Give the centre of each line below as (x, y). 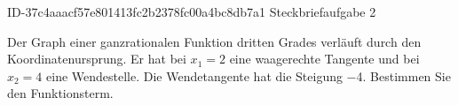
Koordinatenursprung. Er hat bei (97, 59)
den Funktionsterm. (60, 93)
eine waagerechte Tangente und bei (324, 59)
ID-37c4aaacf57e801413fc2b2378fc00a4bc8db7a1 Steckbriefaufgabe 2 (192, 11)
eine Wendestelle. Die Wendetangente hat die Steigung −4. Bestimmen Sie (249, 75)
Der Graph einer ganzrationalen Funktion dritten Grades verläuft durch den (214, 41)
